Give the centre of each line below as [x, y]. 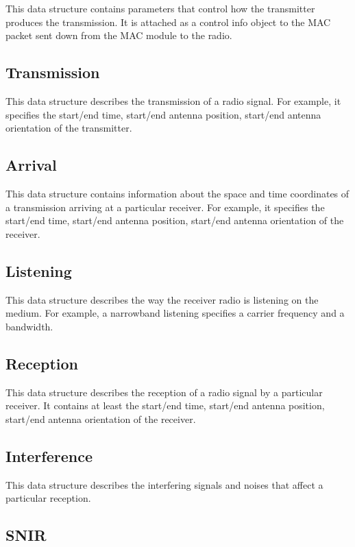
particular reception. [48, 498]
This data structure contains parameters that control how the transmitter [160, 8]
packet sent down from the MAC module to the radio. [119, 35]
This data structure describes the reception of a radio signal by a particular [164, 392]
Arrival [31, 165]
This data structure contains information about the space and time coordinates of [177, 193]
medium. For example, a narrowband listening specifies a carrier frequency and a [175, 313]
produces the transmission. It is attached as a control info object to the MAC [168, 22]
